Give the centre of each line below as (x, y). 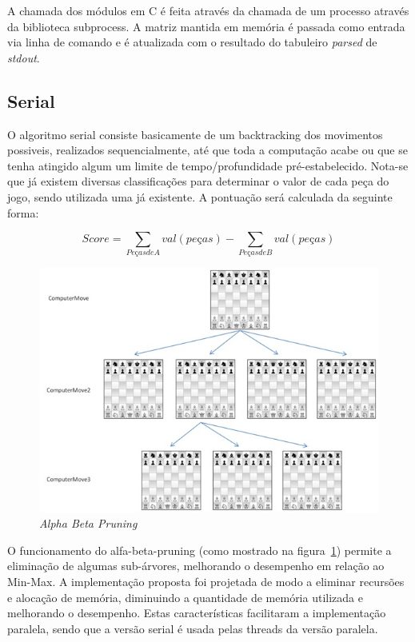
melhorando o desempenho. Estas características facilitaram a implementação (197, 613)
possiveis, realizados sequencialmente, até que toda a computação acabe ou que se (207, 150)
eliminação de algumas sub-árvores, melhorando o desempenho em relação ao (196, 566)
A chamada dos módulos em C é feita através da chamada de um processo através (208, 10)
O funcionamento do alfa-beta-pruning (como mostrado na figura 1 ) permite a (200, 550)
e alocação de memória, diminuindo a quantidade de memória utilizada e (185, 597)
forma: (23, 212)
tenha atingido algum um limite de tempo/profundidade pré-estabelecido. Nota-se (208, 165)
